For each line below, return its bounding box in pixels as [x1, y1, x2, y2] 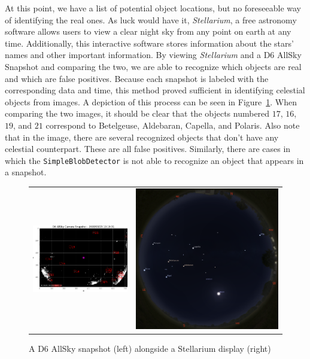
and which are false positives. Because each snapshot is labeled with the [5, 72, 269, 84]
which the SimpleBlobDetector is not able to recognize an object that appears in [5, 154, 304, 166]
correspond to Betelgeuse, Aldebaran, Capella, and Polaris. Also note [45, 118, 300, 131]
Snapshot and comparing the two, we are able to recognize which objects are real [5, 60, 302, 72]
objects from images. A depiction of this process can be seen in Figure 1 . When [5, 95, 297, 108]
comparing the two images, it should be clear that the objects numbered [5, 107, 270, 120]
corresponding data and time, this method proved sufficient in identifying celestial [5, 84, 305, 96]
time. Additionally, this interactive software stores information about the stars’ [5, 36, 294, 49]
